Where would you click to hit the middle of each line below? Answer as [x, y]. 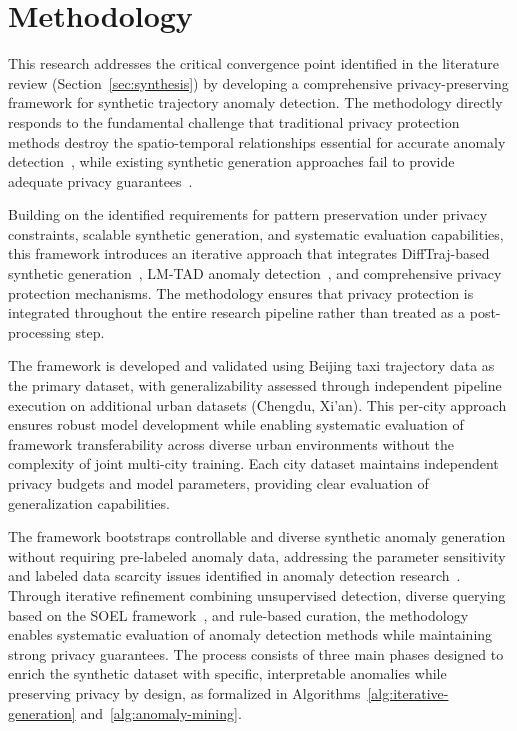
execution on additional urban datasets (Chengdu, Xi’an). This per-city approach [257, 404]
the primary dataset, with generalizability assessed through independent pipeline [255, 385]
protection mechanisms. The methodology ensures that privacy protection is [241, 292]
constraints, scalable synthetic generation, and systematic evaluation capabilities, [256, 233]
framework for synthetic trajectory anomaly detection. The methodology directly [255, 102]
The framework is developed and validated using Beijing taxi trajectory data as [251, 365]
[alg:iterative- [408, 692]
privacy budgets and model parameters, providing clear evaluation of [218, 483]
